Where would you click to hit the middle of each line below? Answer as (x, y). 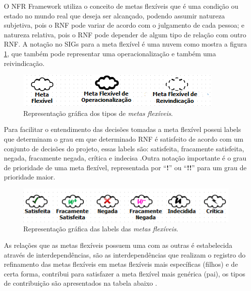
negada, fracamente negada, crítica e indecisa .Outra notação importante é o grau (125, 158)
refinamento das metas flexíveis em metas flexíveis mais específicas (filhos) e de (121, 264)
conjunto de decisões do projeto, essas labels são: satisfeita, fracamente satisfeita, (124, 148)
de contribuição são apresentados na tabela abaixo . (81, 283)
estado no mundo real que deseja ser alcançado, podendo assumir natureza (114, 15)
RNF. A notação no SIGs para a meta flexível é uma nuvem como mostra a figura (125, 44)
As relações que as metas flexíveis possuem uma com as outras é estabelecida (118, 245)
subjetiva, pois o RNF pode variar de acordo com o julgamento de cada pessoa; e (124, 25)
